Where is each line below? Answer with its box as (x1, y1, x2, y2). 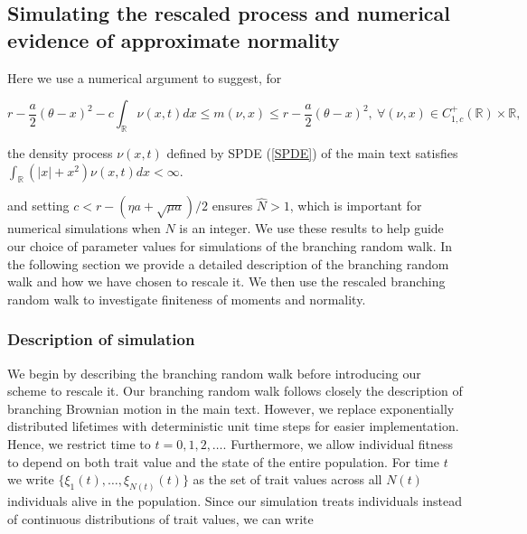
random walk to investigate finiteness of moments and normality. (7, 289, 366, 308)
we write (7, 470, 54, 489)
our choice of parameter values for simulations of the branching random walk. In (7, 236, 453, 255)
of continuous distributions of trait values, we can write (7, 509, 314, 528)
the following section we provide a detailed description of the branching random (7, 254, 449, 273)
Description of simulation (7, 328, 195, 351)
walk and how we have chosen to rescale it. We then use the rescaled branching (7, 272, 446, 291)
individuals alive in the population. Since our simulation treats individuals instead (7, 491, 463, 510)
